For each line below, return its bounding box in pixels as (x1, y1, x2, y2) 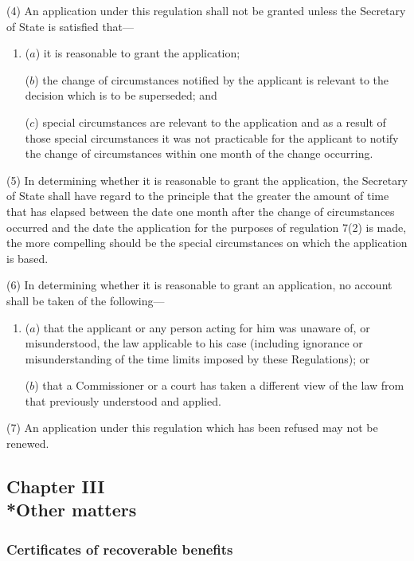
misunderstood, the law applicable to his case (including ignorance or (25, 335, 363, 351)
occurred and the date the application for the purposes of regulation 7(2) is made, (6, 218, 407, 235)
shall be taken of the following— (6, 292, 165, 308)
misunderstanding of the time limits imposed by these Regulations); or (25, 350, 370, 367)
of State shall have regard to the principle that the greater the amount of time (6, 187, 389, 204)
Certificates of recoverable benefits (6, 539, 233, 559)
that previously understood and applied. (25, 392, 221, 409)
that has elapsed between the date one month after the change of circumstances (6, 202, 395, 219)
